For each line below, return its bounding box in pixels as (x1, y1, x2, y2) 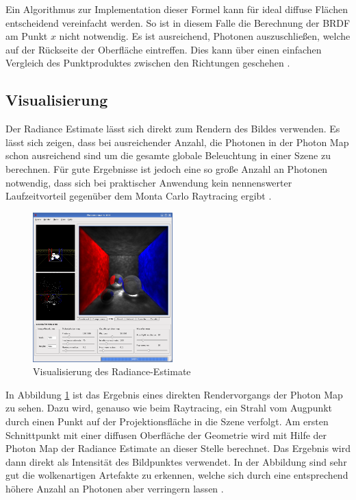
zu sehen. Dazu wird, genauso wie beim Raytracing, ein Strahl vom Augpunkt (5, 401, 333, 415)
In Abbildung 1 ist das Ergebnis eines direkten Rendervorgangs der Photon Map (5, 387, 343, 401)
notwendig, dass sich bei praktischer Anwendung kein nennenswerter (5, 175, 292, 189)
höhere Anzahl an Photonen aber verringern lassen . (5, 481, 224, 495)
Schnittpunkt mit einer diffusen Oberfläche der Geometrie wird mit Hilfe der (5, 427, 327, 442)
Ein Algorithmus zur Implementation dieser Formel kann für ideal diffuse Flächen (5, 2, 348, 16)
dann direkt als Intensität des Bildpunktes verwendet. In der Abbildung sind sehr (5, 454, 347, 468)
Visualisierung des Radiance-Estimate (33, 364, 191, 379)
